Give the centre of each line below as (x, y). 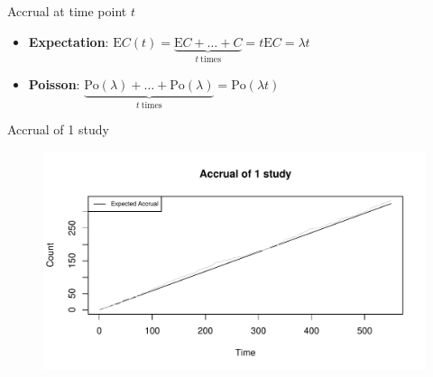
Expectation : (69, 41)
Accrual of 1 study (58, 129)
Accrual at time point (67, 11)
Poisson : (54, 84)
